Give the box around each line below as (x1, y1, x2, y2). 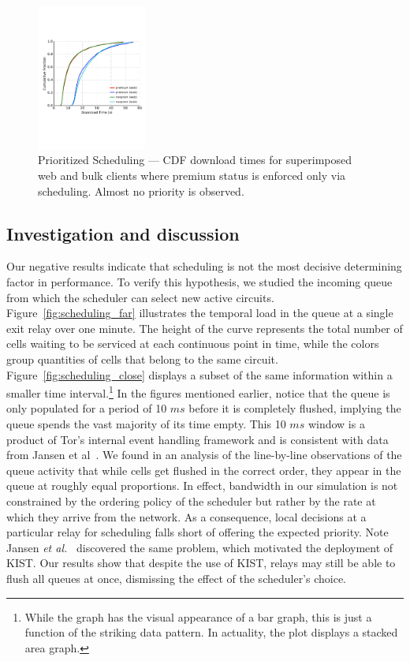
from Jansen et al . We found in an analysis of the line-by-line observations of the (6, 446, 402, 463)
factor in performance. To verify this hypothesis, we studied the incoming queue (6, 274, 393, 290)
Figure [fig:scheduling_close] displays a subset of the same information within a (6, 366, 393, 383)
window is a (307, 416, 365, 432)
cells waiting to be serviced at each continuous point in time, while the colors (6, 335, 379, 352)
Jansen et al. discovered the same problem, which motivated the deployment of (6, 539, 393, 555)
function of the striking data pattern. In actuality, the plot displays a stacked (24, 624, 398, 640)
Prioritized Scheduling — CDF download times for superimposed (38, 151, 352, 168)
